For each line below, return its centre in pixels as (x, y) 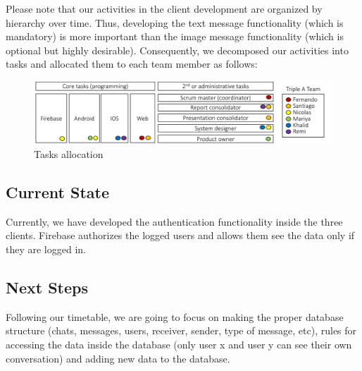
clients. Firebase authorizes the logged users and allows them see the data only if (180, 235)
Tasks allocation (69, 154)
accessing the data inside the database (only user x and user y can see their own (179, 344)
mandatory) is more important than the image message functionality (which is (175, 36)
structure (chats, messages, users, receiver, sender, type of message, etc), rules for (181, 330)
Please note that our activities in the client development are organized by (164, 8)
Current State (58, 191)
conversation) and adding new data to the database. (118, 358)
